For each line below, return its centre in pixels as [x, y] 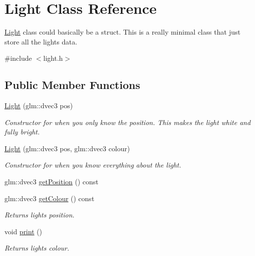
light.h [53, 58]
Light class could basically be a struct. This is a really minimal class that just [123, 32]
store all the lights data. [41, 41]
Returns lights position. [40, 215]
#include [18, 58]
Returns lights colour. [37, 248]
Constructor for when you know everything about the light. [93, 165]
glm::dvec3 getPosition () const [51, 182]
